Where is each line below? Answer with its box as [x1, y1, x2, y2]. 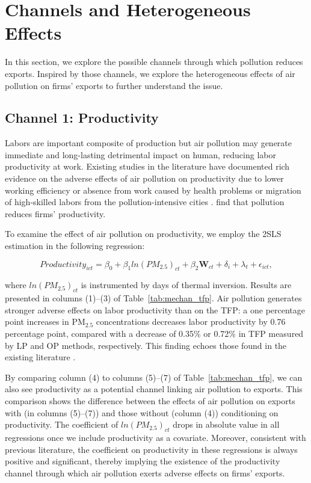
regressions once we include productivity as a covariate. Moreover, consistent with [5, 431, 306, 443]
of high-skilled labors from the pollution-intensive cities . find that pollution [5, 195, 285, 208]
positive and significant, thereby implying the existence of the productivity [5, 455, 280, 467]
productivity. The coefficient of [5, 418, 119, 431]
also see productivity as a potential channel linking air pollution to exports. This [5, 383, 303, 395]
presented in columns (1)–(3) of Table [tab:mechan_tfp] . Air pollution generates [5, 292, 302, 304]
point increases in [5, 315, 69, 328]
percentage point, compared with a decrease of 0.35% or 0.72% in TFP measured [5, 327, 304, 340]
